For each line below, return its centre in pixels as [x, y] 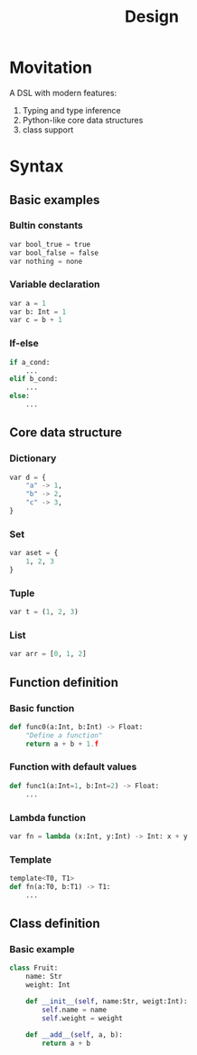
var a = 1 [28, 303]
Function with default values [73, 767]
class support [48, 130]
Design [152, 17]
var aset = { [34, 553]
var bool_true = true [50, 244]
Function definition [64, 682]
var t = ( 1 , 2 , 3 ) [44, 612]
